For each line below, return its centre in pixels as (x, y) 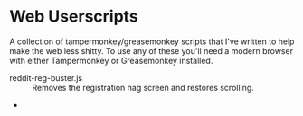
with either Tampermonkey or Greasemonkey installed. (111, 60)
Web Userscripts (74, 17)
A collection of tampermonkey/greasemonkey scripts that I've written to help (152, 41)
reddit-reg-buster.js (46, 77)
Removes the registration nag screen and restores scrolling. (143, 87)
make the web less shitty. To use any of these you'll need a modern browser (151, 50)
